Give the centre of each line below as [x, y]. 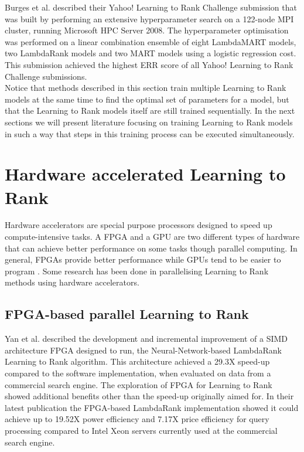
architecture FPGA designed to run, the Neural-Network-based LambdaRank [143, 350]
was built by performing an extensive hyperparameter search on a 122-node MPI [149, 18]
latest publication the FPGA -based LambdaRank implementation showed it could [152, 407]
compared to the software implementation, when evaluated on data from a [138, 373]
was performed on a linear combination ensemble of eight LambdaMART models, [151, 41]
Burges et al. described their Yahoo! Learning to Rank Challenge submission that [151, 7]
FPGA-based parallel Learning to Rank [127, 314]
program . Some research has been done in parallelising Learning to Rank [137, 271]
